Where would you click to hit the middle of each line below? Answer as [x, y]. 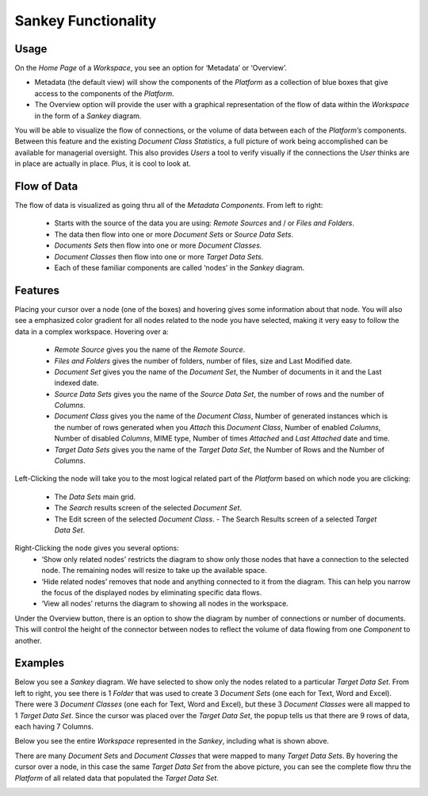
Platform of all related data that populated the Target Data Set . [117, 778]
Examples [40, 663]
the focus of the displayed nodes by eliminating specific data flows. [152, 592]
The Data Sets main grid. [95, 497]
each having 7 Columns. [54, 726]
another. [28, 640]
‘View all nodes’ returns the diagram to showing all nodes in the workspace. [165, 604]
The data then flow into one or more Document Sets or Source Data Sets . [174, 234]
